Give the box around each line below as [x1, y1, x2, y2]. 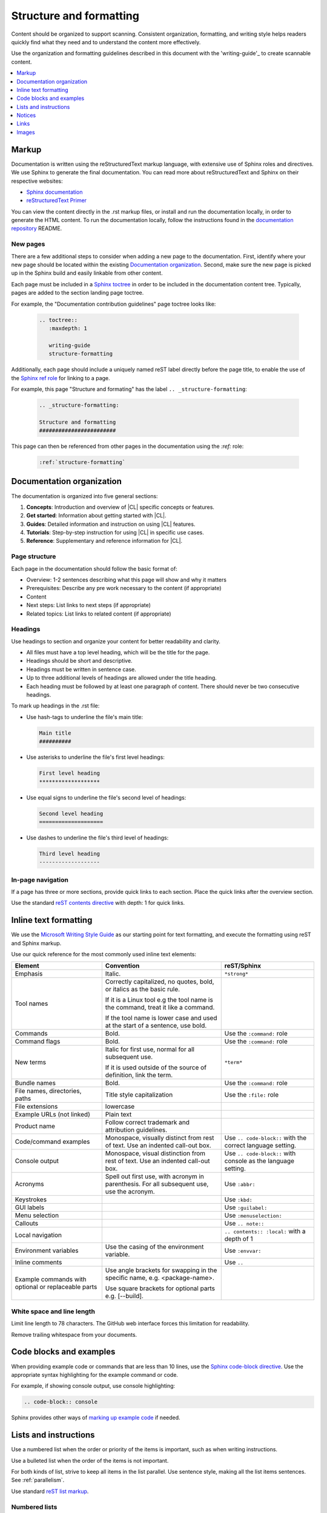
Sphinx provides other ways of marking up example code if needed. [11, 1414, 181, 1422]
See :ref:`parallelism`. [11, 1477, 65, 1484]
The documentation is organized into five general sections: [11, 492, 158, 499]
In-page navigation [11, 875, 69, 884]
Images [16, 128, 36, 136]
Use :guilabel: [224, 1203, 268, 1212]
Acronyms [15, 1180, 44, 1189]
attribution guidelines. [105, 1126, 168, 1134]
